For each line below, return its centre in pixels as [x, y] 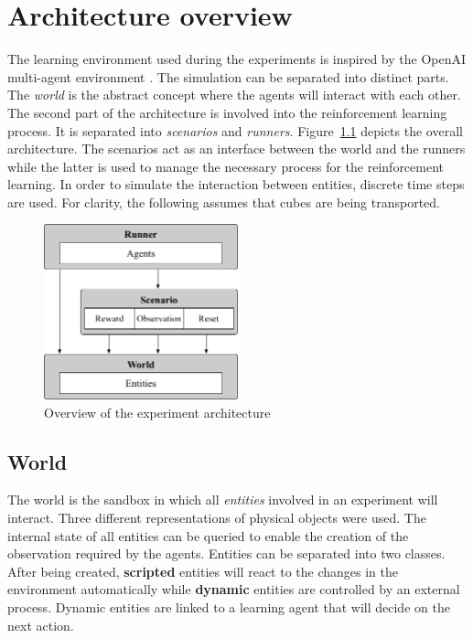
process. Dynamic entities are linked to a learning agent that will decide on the [229, 607]
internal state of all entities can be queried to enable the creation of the [208, 535]
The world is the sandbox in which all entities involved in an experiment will [223, 500]
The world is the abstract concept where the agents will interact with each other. [234, 95]
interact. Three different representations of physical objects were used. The [217, 518]
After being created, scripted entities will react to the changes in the [203, 571]
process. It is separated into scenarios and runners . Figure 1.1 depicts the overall [235, 130]
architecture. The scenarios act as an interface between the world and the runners [236, 149]
